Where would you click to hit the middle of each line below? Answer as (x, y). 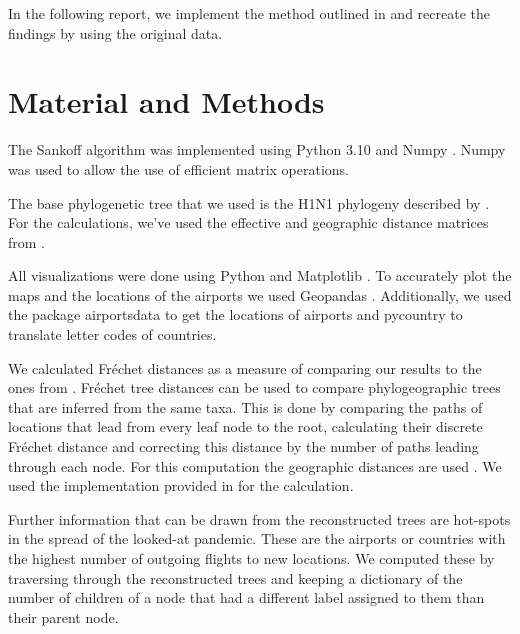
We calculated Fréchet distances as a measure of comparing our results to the (245, 367)
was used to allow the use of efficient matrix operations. (179, 168)
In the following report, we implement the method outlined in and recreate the (249, 13)
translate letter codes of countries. (112, 334)
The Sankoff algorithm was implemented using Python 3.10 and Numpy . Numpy (257, 149)
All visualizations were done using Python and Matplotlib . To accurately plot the (260, 275)
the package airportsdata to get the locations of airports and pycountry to (235, 314)
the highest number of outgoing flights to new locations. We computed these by (251, 558)
